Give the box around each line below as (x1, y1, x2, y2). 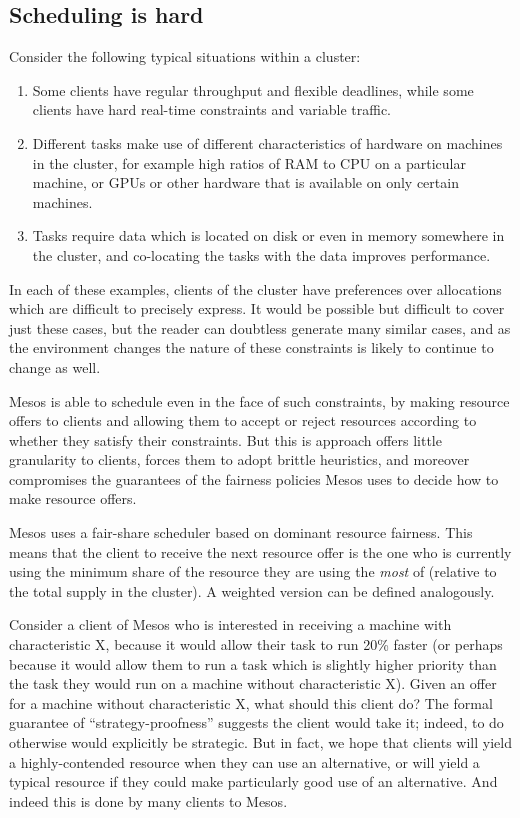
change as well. (9, 356, 101, 377)
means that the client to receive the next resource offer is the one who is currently (9, 541, 512, 562)
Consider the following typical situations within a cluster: (9, 46, 361, 67)
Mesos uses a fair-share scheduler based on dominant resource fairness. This (9, 522, 473, 543)
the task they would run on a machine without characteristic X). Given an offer (9, 673, 497, 694)
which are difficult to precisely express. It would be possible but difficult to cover (9, 298, 505, 319)
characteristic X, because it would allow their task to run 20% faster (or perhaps (9, 634, 503, 655)
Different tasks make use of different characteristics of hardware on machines (32, 132, 503, 153)
